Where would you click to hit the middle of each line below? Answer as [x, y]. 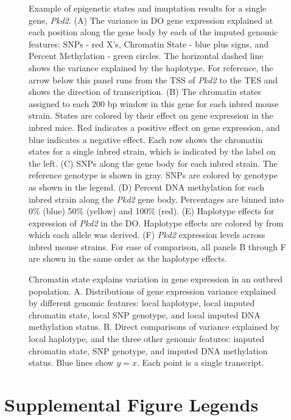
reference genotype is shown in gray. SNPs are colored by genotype [153, 175]
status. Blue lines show [71, 362]
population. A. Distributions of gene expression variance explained [153, 291]
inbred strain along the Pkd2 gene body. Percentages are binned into [156, 199]
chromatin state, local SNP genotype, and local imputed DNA [145, 314]
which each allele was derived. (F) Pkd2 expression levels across [147, 235]
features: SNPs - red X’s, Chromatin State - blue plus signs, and [149, 44]
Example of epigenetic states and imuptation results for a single [148, 8]
